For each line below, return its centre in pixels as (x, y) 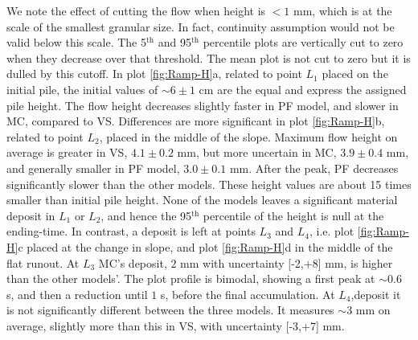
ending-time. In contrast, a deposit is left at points (131, 231)
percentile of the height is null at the (293, 215)
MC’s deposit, (133, 262)
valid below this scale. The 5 (76, 42)
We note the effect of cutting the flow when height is (136, 10)
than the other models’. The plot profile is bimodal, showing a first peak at (191, 279)
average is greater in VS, (67, 152)
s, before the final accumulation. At (248, 294)
